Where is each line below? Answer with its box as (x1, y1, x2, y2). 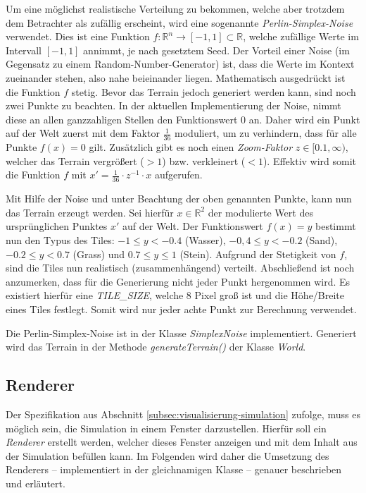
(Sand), (305, 232, 338, 247)
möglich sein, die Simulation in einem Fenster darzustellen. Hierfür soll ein (6, 420, 327, 435)
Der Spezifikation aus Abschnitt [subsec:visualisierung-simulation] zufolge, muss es (6, 406, 360, 421)
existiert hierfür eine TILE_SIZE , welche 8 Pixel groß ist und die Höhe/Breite (6, 288, 345, 303)
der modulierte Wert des (208, 205, 313, 219)
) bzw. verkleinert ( (162, 153, 246, 168)
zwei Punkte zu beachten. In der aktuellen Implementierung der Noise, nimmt (6, 98, 341, 113)
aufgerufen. (154, 167, 203, 182)
